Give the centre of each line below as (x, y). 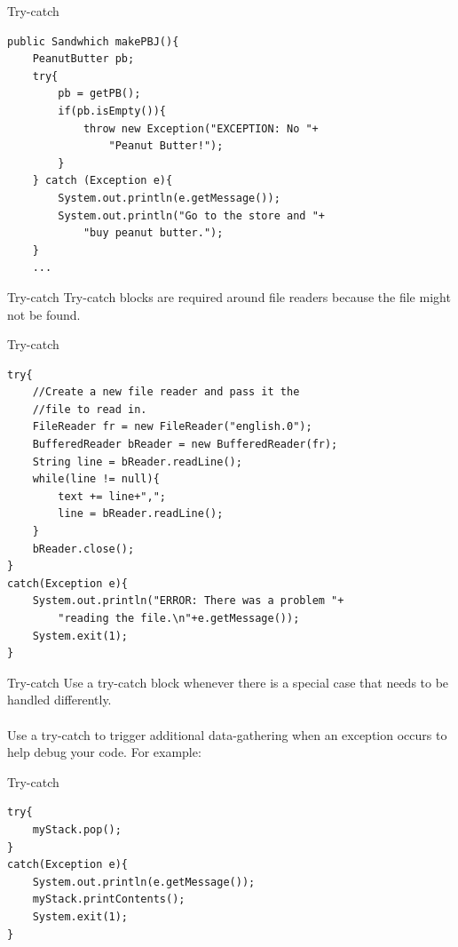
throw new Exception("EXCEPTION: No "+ (201, 128)
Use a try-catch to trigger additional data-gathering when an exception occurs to (227, 734)
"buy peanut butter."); (153, 233)
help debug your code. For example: (104, 752)
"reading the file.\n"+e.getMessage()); (179, 618)
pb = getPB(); (99, 94)
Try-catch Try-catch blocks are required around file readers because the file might (229, 296)
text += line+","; (112, 496)
